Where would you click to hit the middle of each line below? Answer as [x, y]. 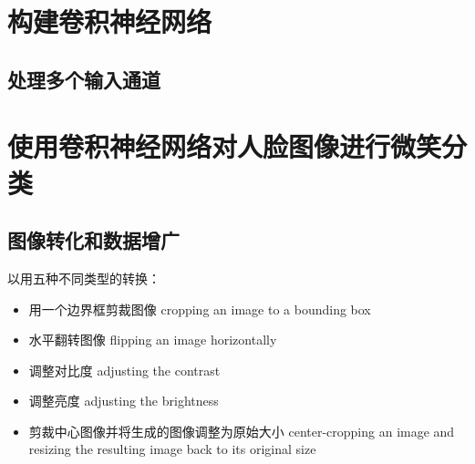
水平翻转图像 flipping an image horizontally [153, 340]
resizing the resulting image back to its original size [172, 449]
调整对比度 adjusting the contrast [124, 370]
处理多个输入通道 [84, 79]
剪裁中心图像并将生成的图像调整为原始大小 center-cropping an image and [242, 431]
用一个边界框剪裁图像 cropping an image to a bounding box [200, 309]
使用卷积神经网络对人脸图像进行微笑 [225, 146]
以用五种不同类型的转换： [84, 278]
